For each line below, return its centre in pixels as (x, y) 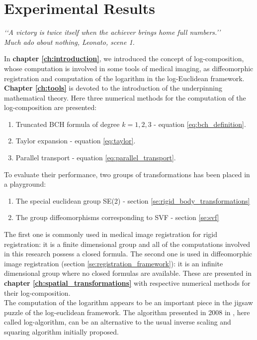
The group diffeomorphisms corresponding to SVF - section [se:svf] (117, 217)
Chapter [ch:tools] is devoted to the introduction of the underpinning (113, 88)
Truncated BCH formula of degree (68, 124)
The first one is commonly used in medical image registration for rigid (111, 234)
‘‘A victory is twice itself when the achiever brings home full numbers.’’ (112, 32)
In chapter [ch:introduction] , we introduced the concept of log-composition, (124, 58)
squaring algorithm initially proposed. (61, 331)
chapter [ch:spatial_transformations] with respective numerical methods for (127, 283)
